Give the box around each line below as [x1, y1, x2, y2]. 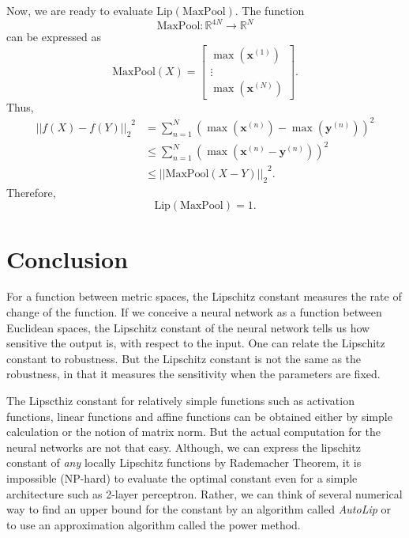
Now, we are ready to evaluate [6, 2, 153, 18]
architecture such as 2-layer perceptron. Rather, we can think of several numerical [6, 485, 403, 502]
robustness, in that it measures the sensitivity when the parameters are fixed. [6, 366, 381, 382]
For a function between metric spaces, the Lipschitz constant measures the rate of [6, 288, 402, 305]
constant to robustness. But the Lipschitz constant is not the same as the [6, 350, 362, 366]
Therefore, [6, 184, 56, 200]
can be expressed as [6, 28, 102, 45]
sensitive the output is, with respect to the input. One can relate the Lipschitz [6, 335, 385, 351]
